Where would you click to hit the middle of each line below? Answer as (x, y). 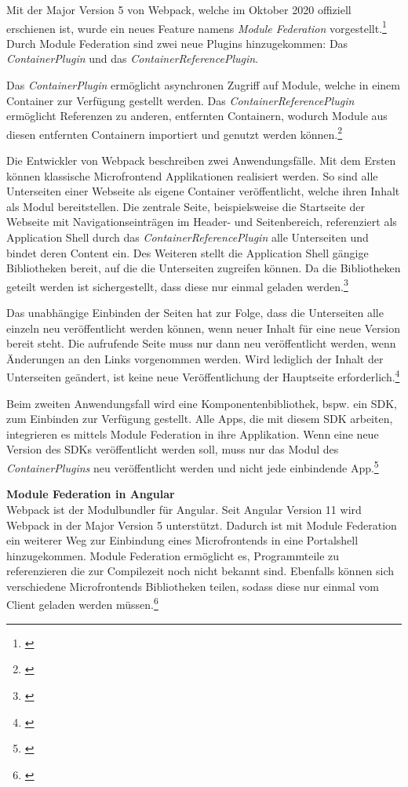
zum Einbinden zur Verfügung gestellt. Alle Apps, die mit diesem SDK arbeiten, (200, 419)
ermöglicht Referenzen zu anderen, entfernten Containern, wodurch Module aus (197, 116)
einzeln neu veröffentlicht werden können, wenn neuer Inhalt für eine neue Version (203, 328)
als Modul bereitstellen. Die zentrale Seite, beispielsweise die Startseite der (186, 206)
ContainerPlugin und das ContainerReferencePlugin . (133, 58)
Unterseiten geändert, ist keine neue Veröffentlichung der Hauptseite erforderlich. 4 (203, 376)
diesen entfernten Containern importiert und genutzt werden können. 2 (175, 133)
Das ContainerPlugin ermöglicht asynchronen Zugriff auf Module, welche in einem (203, 85)
